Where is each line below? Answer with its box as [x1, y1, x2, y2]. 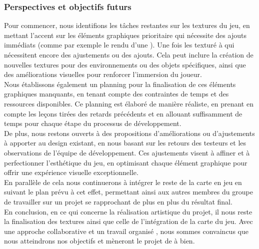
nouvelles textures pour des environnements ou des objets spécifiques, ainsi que [4, 59, 246, 69]
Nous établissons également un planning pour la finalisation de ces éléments [4, 78, 236, 89]
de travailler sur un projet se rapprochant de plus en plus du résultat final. [4, 196, 232, 206]
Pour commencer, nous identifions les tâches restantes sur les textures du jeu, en [4, 20, 250, 30]
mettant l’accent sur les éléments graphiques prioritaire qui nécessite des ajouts [4, 29, 246, 40]
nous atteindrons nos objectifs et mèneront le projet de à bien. [4, 235, 195, 246]
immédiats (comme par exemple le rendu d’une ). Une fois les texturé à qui [4, 39, 234, 50]
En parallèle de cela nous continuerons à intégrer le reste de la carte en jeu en [4, 176, 242, 187]
